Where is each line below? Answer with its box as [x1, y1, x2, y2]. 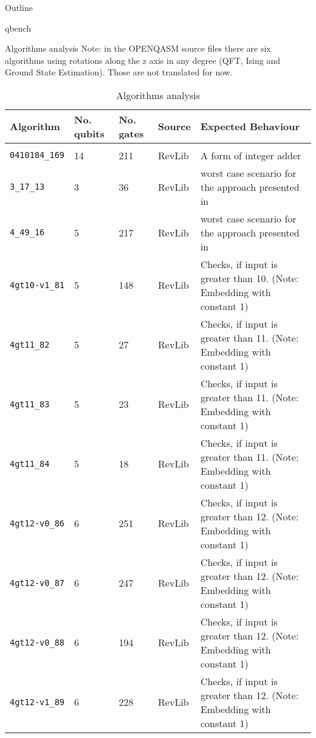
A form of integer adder [200, 148, 301, 162]
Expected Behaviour [200, 119, 300, 134]
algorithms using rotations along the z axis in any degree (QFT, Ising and [5, 53, 280, 66]
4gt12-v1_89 [10, 697, 65, 707]
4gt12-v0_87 [10, 578, 65, 588]
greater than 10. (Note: [200, 271, 299, 285]
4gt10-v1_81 [10, 280, 65, 290]
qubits [74, 126, 105, 140]
